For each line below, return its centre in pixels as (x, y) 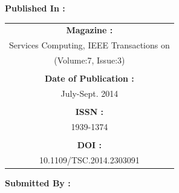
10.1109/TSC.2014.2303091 (89, 159)
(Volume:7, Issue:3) (89, 60)
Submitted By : (38, 182)
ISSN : (89, 112)
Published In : (35, 8)
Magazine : (89, 30)
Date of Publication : (89, 78)
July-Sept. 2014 (89, 93)
